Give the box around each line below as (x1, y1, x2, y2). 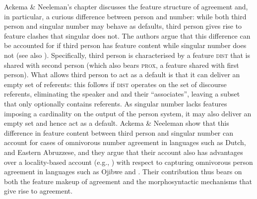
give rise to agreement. (4, 186, 73, 196)
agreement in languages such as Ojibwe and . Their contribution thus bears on (4, 166, 242, 177)
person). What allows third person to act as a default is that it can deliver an (4, 69, 240, 80)
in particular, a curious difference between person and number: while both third (4, 11, 247, 21)
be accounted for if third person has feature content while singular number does (4, 40, 247, 50)
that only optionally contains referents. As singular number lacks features (4, 98, 227, 108)
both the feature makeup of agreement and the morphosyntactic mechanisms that (4, 176, 253, 186)
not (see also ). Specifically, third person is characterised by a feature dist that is (4, 50, 251, 60)
